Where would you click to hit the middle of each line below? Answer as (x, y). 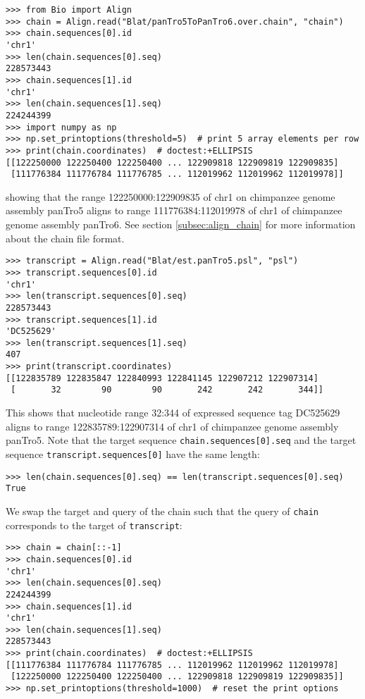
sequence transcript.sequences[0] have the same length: (133, 453)
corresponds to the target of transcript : (94, 525)
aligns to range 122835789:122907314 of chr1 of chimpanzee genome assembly (172, 426)
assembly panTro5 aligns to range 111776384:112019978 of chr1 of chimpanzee (174, 210)
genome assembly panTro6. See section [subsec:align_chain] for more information (181, 224)
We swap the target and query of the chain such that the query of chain (162, 511)
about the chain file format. (65, 238)
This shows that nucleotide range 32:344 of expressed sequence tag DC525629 (173, 413)
